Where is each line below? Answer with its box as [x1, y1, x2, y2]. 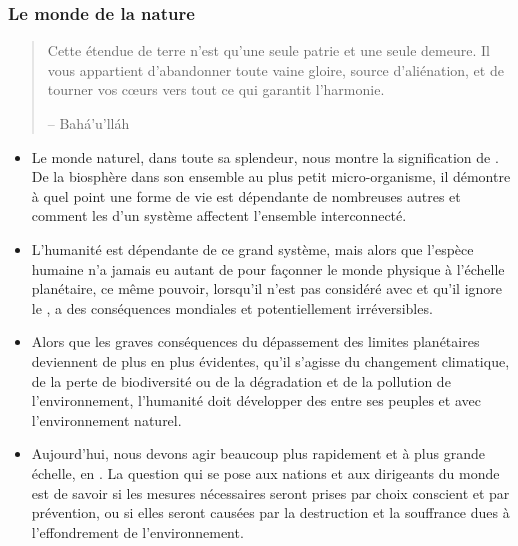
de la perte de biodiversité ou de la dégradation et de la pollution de [31, 370, 451, 391]
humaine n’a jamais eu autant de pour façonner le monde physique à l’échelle [31, 258, 505, 279]
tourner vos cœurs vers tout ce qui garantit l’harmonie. [47, 79, 385, 100]
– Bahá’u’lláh [47, 113, 130, 133]
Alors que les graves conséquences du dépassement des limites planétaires [31, 331, 480, 352]
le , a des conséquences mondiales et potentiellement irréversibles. [31, 297, 433, 318]
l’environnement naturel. [31, 409, 182, 430]
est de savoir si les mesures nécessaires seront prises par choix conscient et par [31, 482, 510, 503]
